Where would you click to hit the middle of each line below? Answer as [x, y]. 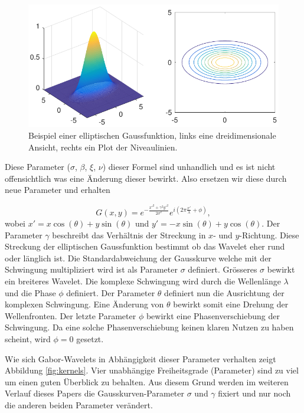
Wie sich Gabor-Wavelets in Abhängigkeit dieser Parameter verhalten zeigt [140, 358]
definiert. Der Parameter [111, 292]
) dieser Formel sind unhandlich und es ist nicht [189, 167]
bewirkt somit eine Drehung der [231, 304]
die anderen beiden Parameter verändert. [79, 405]
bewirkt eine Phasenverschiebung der [213, 315]
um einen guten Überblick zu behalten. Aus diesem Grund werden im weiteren [147, 381]
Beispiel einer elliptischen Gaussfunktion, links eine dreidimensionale [152, 135]
